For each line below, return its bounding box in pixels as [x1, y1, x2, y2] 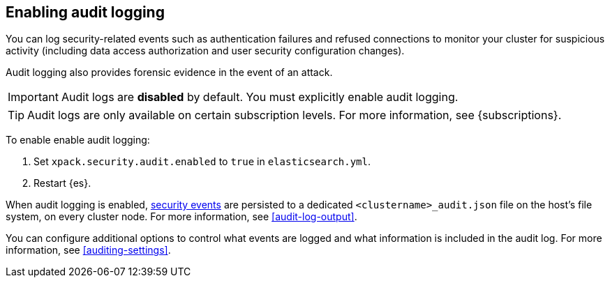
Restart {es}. [34, 177, 91, 190]
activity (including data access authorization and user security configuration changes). [6, 45, 405, 57]
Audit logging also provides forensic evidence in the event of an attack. [6, 66, 333, 79]
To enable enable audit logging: [6, 134, 150, 146]
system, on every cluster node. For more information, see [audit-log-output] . [6, 211, 357, 223]
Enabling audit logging [6, 3, 165, 21]
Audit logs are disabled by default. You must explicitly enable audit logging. [61, 90, 459, 105]
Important [8, 90, 59, 105]
